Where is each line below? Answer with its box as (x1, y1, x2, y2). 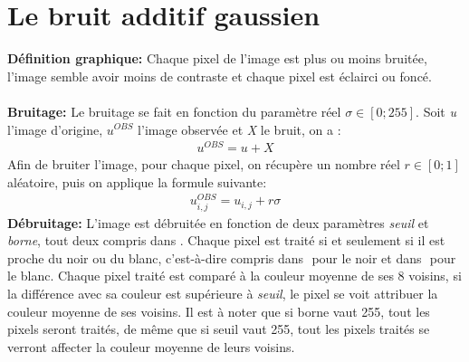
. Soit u (416, 101, 456, 120)
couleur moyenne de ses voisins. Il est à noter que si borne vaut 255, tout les (7, 301, 430, 320)
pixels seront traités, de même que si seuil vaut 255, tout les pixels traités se (7, 319, 430, 338)
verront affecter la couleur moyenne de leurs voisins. (7, 337, 295, 356)
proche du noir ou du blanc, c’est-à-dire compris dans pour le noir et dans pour (7, 248, 456, 267)
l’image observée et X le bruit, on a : (138, 119, 341, 138)
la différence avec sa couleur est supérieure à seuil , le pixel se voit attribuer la (7, 284, 438, 303)
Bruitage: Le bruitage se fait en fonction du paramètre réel (7, 101, 341, 120)
